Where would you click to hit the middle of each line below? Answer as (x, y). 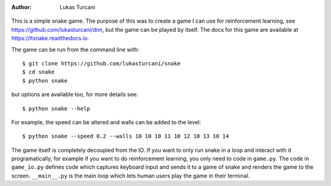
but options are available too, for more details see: (74, 94)
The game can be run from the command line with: (75, 50)
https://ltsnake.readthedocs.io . (50, 38)
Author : (21, 7)
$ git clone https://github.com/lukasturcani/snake (101, 63)
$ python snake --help (56, 108)
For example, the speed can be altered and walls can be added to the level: (106, 122)
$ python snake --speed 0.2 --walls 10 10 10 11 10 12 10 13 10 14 (126, 136)
